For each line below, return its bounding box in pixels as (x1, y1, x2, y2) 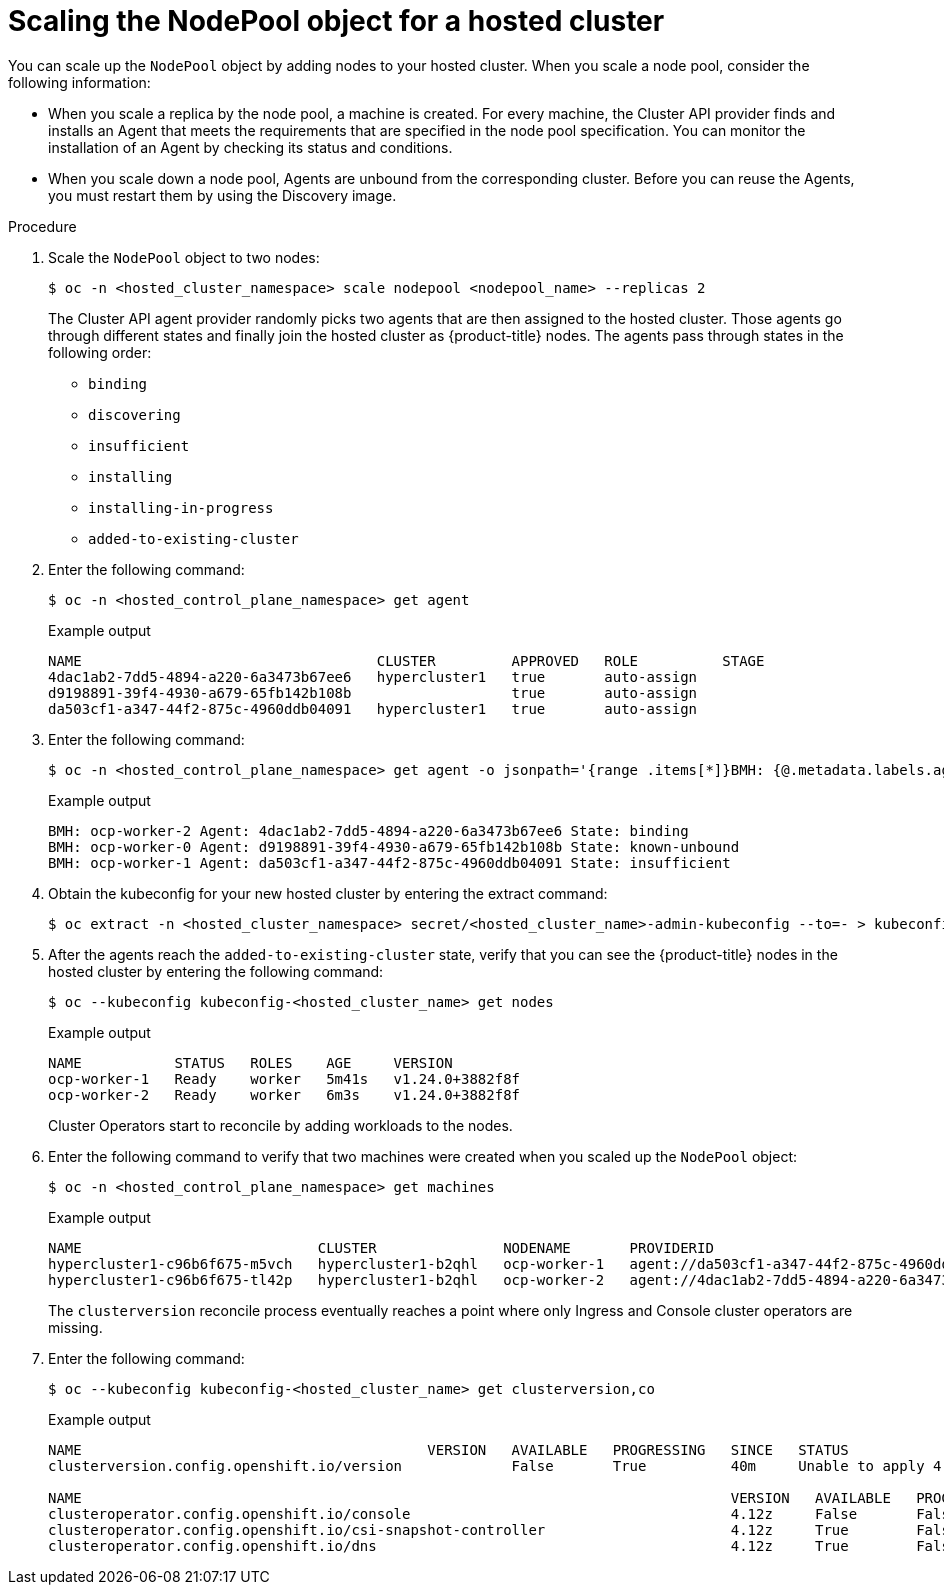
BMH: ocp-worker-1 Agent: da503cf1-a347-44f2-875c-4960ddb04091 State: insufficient (48, 854, 731, 871)
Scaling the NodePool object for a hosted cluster (8, 4, 665, 38)
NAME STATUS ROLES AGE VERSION (48, 1054, 453, 1071)
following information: (8, 73, 151, 91)
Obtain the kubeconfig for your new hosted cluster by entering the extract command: (48, 884, 608, 902)
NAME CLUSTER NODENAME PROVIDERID (48, 1239, 714, 1256)
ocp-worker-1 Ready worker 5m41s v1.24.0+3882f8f (48, 1070, 521, 1087)
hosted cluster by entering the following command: (48, 962, 384, 980)
